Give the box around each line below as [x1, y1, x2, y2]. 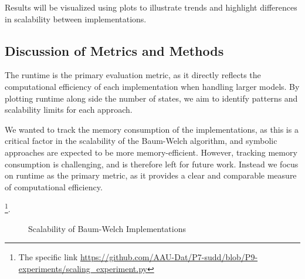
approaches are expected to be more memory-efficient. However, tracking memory [5, 146, 297, 158]
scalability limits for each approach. [5, 103, 133, 116]
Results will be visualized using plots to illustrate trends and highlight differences [5, 1, 297, 13]
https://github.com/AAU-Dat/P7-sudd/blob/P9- [80, 251, 258, 263]
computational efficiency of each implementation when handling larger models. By [5, 80, 300, 92]
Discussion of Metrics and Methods [5, 41, 224, 59]
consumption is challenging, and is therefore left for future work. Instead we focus [5, 157, 299, 170]
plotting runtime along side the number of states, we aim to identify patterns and [5, 92, 298, 104]
